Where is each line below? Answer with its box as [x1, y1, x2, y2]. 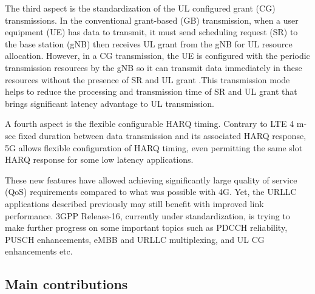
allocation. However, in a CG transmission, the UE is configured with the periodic [5, 49, 310, 62]
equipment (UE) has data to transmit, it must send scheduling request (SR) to [5, 26, 298, 38]
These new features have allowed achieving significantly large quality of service [5, 173, 297, 186]
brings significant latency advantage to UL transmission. [5, 97, 214, 109]
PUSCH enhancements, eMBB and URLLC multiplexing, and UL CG [5, 233, 265, 245]
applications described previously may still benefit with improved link [5, 197, 264, 210]
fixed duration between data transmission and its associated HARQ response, [18, 129, 307, 142]
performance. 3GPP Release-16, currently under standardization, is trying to [5, 209, 290, 222]
